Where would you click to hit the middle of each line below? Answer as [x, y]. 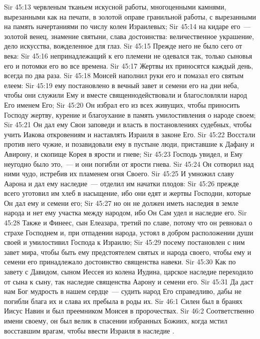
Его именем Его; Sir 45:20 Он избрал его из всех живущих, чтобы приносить [122, 104]
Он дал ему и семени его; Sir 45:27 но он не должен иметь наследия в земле [121, 203]
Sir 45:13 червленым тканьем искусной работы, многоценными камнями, [115, 7]
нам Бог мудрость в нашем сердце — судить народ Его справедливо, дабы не [123, 291]
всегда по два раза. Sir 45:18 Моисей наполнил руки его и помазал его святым [124, 75]
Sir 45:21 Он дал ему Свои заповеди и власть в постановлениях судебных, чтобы [128, 124]
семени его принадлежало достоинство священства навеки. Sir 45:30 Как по [120, 262]
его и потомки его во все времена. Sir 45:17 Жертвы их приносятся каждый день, [129, 65]
